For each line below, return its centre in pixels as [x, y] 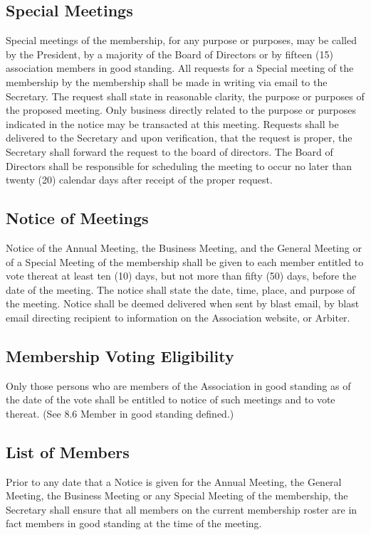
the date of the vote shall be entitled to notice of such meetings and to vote [171, 399]
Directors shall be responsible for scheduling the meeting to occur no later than [179, 165]
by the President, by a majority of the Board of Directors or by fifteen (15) [169, 54]
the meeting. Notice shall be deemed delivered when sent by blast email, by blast [183, 303]
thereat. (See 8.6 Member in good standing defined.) [120, 413]
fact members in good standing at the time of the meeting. [134, 523]
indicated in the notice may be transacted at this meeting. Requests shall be [172, 123]
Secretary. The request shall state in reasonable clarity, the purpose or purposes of [185, 96]
